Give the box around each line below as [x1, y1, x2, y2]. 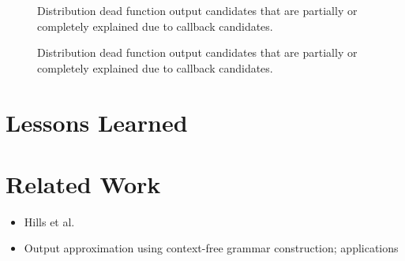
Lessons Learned [6, 106, 188, 138]
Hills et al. [24, 213, 75, 229]
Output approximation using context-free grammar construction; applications [24, 240, 399, 256]
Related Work [6, 167, 161, 199]
